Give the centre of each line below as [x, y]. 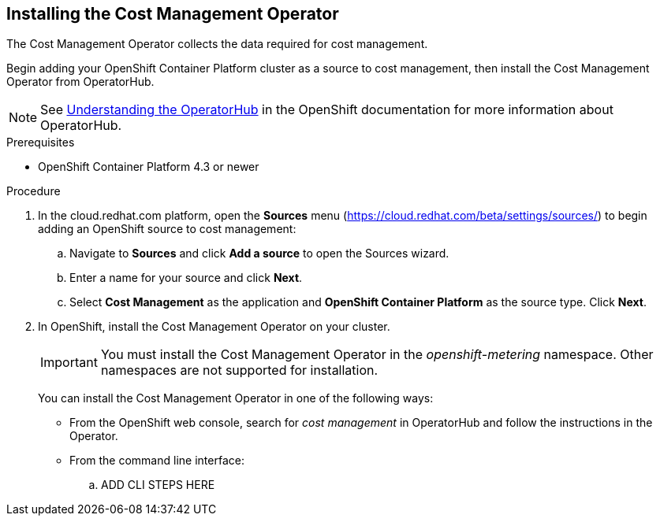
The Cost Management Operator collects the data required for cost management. [217, 44]
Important [69, 363]
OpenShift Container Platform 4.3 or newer [149, 167]
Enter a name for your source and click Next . [186, 278]
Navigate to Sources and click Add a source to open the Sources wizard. [259, 254]
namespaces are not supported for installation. [239, 370]
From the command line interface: [157, 461]
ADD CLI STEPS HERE [158, 485]
